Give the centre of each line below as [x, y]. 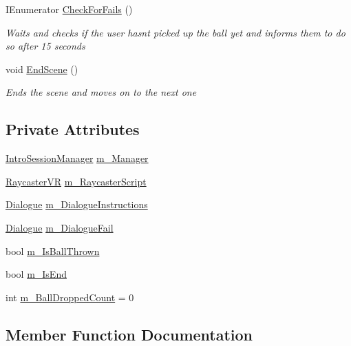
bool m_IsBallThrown [53, 251]
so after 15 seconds [45, 46]
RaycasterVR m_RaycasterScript [76, 181]
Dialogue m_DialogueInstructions [77, 204]
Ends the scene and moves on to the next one [101, 92]
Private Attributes [73, 129]
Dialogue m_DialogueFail [60, 227]
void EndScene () [42, 69]
